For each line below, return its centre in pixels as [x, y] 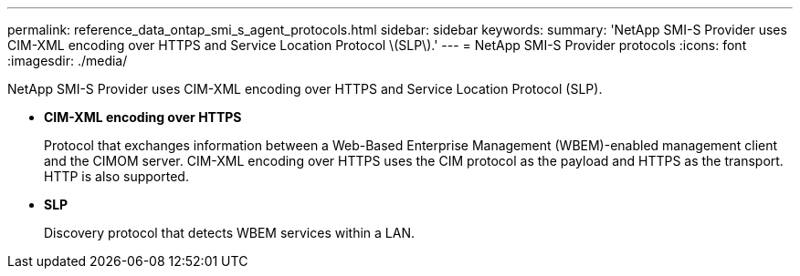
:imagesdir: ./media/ [68, 61]
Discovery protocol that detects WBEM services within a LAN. [229, 233]
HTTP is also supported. [116, 176]
